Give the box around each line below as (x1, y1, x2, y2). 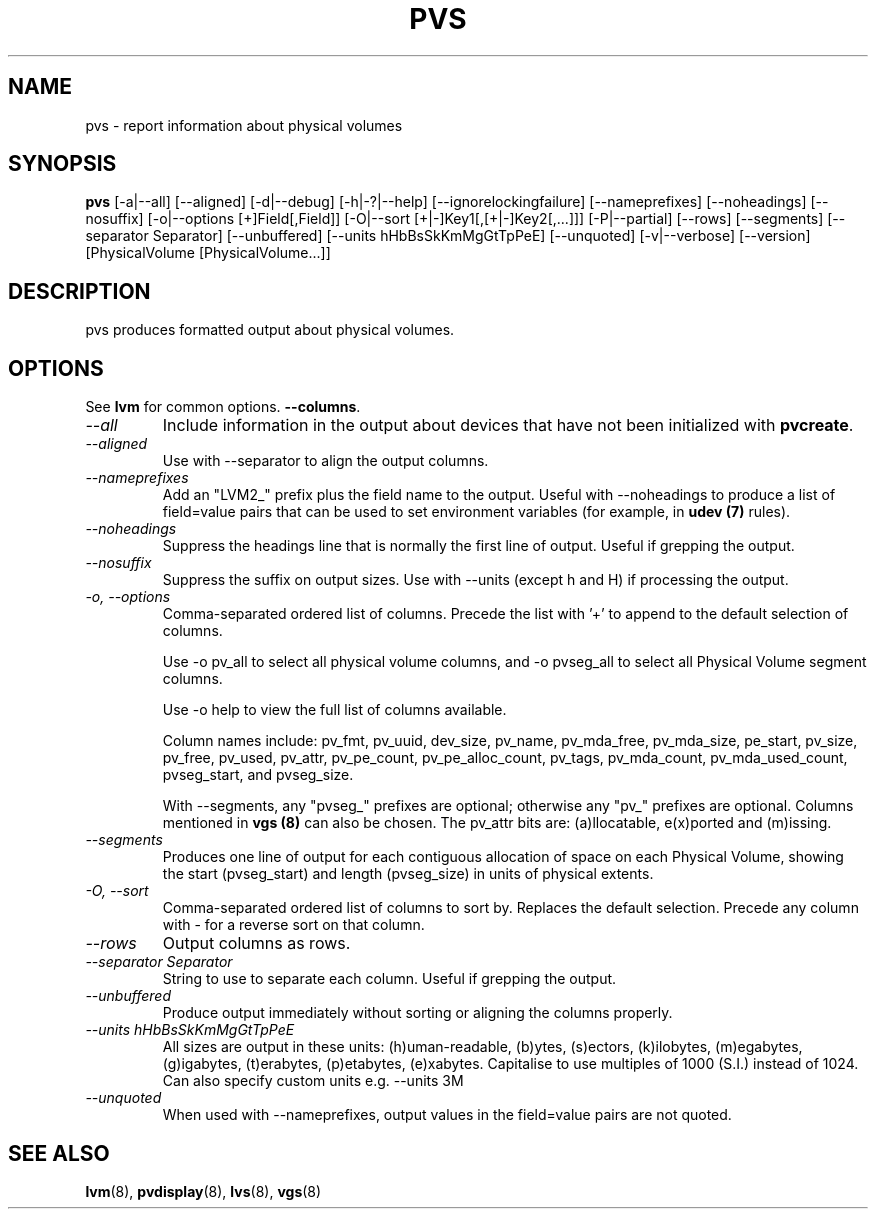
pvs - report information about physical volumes (85, 116, 403, 134)
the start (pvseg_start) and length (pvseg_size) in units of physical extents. (162, 865, 654, 883)
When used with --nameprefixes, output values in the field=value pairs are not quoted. (162, 1106, 732, 1124)
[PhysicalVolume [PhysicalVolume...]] (85, 244, 331, 262)
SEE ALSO (8, 1140, 110, 1166)
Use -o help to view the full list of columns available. (162, 701, 507, 719)
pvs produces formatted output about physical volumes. (85, 321, 455, 339)
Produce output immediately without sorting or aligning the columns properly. (162, 1004, 673, 1022)
